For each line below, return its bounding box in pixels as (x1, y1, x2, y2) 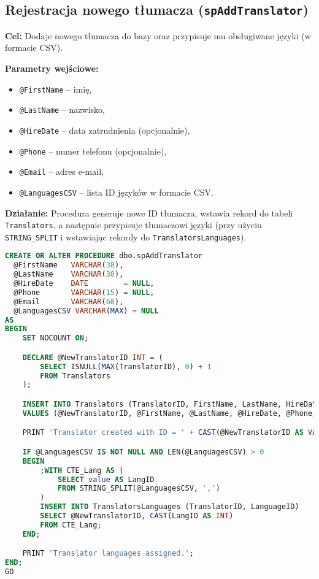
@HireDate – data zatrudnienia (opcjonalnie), (19, 123, 190, 136)
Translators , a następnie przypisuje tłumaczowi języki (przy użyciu (5, 218, 262, 231)
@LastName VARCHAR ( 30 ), (13, 270, 124, 279)
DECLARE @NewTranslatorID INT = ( (22, 353, 163, 362)
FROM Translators (40, 371, 110, 380)
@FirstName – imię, (19, 82, 92, 95)
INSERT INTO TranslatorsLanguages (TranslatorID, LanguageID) (40, 502, 299, 512)
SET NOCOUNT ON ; (22, 334, 89, 343)
